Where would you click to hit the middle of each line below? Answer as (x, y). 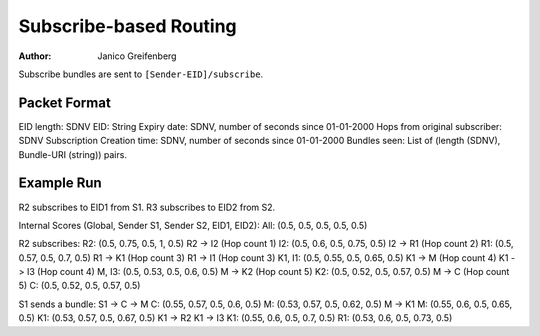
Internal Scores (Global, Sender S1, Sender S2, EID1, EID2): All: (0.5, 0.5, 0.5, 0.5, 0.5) (193, 225)
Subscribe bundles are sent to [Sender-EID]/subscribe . (141, 74)
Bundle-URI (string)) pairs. (72, 154)
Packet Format (65, 102)
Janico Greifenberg (137, 56)
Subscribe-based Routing (127, 26)
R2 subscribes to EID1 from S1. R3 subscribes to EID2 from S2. (147, 207)
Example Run (60, 183)
